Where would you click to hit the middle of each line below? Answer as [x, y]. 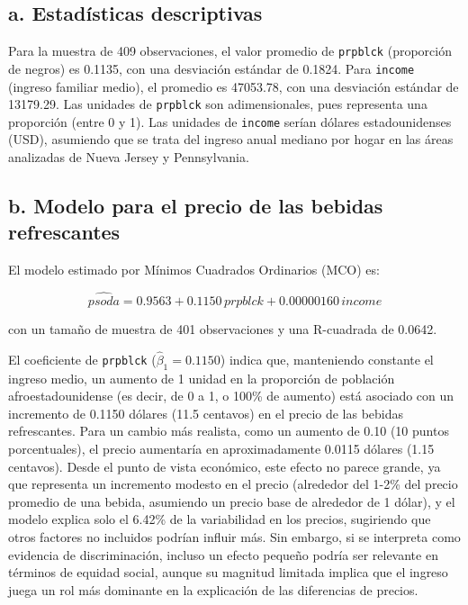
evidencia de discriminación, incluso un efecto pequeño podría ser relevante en [223, 554]
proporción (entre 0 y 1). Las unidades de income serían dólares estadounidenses [230, 121]
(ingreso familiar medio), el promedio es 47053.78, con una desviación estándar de [234, 86]
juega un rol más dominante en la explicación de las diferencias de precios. [213, 589]
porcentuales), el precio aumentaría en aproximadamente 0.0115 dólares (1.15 [221, 448]
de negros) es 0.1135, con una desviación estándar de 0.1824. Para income [211, 68]
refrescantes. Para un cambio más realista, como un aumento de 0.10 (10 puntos [229, 431]
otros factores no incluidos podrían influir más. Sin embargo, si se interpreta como [234, 536]
